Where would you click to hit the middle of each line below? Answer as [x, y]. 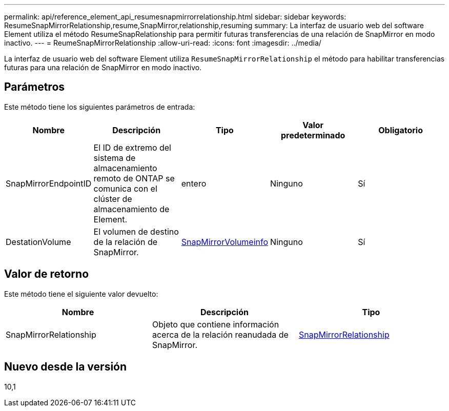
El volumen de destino [136, 231]
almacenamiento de [131, 209]
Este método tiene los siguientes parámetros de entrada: [100, 107]
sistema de [115, 158]
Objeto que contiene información [216, 324]
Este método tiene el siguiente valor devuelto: [81, 294]
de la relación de [126, 242]
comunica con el [125, 188]
